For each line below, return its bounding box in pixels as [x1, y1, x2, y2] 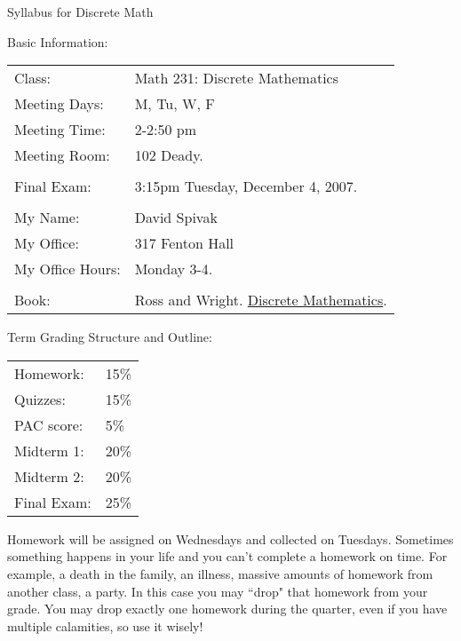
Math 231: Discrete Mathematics [134, 67, 339, 89]
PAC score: [14, 414, 83, 435]
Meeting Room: [14, 145, 110, 166]
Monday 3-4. [134, 258, 213, 280]
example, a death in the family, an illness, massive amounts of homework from [7, 564, 433, 582]
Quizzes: [14, 388, 66, 409]
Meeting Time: [14, 119, 106, 140]
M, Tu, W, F [134, 93, 215, 115]
